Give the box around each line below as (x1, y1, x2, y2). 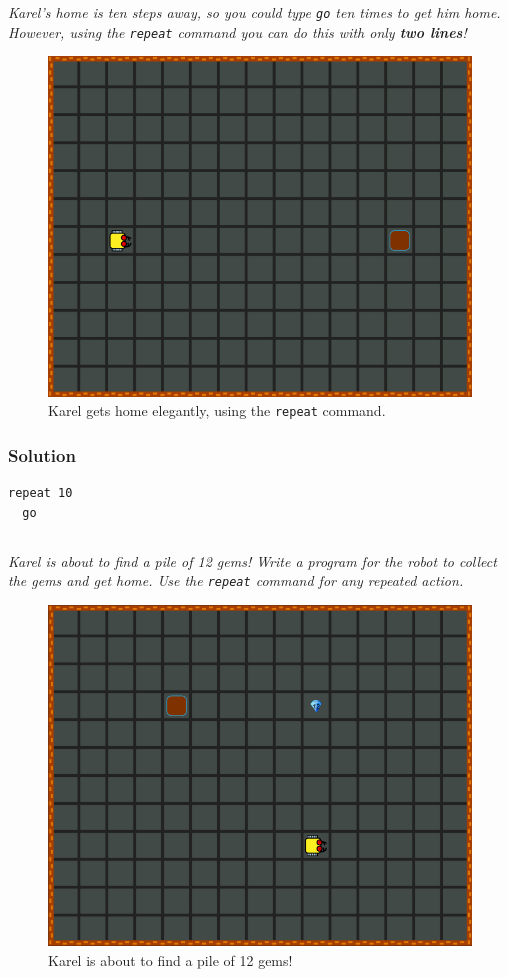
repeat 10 (8, 486, 73, 501)
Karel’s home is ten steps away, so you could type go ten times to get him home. (8, 2, 501, 22)
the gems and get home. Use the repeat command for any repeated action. (8, 570, 464, 591)
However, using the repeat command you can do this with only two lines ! (8, 21, 467, 42)
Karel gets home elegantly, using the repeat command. (48, 400, 386, 421)
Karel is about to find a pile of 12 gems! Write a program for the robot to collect (8, 550, 497, 571)
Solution (8, 443, 76, 467)
